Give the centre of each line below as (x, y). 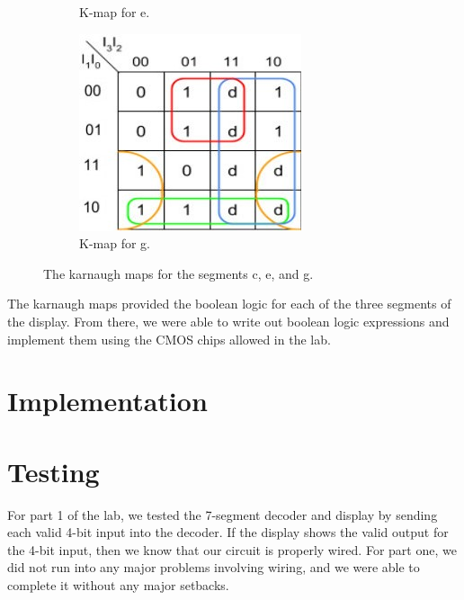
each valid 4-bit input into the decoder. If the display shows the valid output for (228, 532)
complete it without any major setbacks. (118, 585)
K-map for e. (115, 12)
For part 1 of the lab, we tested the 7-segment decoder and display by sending (223, 514)
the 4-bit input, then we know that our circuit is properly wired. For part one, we (232, 549)
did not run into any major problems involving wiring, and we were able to (214, 567)
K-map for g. (115, 243)
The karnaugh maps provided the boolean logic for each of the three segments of (229, 304)
